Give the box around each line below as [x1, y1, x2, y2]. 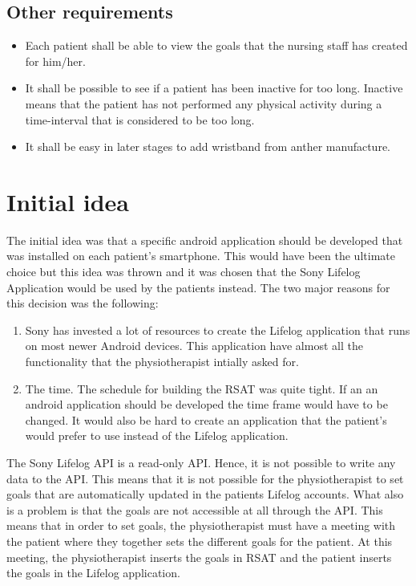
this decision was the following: [6, 295, 159, 311]
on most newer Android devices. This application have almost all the [25, 337, 363, 354]
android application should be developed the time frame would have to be [25, 396, 388, 413]
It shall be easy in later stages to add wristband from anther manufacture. [25, 138, 390, 155]
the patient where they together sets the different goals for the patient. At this [6, 532, 393, 549]
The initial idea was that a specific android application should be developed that [6, 231, 403, 248]
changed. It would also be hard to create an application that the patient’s [25, 411, 387, 428]
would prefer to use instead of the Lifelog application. [25, 427, 289, 444]
